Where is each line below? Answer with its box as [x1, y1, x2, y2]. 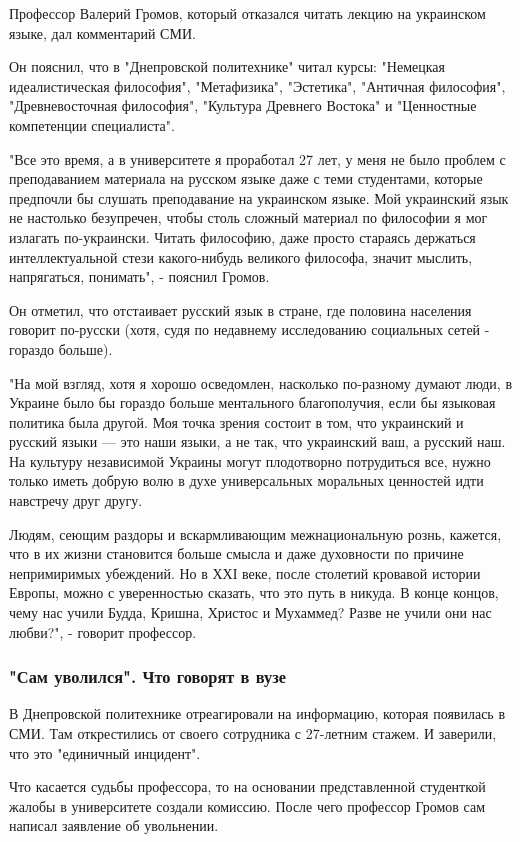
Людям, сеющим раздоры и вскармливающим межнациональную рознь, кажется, [9, 523, 502, 544]
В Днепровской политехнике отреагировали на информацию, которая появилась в [9, 703, 506, 724]
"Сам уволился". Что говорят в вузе [9, 664, 286, 689]
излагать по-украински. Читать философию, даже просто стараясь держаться [9, 226, 476, 247]
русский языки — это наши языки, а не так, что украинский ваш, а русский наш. [9, 431, 506, 452]
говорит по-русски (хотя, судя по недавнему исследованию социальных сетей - [9, 319, 490, 340]
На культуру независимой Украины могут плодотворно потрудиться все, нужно [9, 450, 491, 471]
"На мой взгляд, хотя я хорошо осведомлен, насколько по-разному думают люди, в [9, 372, 513, 393]
